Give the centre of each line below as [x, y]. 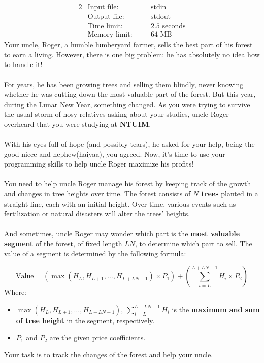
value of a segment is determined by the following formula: [95, 253]
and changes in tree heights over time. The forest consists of [97, 194]
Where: [15, 292]
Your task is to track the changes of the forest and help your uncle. [109, 354]
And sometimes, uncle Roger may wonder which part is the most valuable [122, 233]
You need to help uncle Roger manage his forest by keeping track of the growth [128, 184]
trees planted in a [230, 194]
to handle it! [23, 64]
